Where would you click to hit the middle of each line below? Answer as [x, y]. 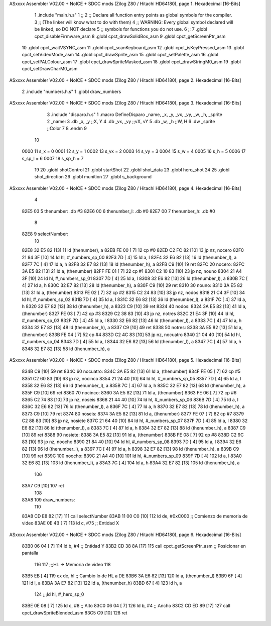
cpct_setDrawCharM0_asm [50, 69]
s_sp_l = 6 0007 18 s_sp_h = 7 [53, 158]
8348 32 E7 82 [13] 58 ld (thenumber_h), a [66, 349]
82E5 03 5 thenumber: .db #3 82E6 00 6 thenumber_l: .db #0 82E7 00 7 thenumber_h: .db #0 [118, 211]
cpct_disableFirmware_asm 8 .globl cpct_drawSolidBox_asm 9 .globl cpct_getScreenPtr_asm [130, 36]
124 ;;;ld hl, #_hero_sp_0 [59, 594]
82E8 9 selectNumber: [45, 234]
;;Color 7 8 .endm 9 [67, 129]
